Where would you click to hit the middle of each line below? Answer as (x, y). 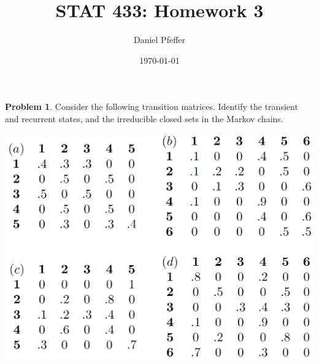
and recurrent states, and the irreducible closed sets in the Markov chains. (144, 118)
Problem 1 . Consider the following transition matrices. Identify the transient (152, 106)
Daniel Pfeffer (159, 40)
